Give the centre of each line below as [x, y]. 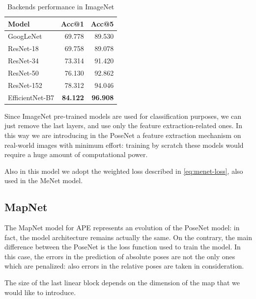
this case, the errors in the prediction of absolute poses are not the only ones [120, 256]
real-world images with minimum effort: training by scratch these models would [124, 145]
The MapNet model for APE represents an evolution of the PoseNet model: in [122, 228]
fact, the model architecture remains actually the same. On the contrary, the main [128, 237]
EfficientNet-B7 [31, 97]
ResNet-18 [23, 48]
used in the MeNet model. [44, 180]
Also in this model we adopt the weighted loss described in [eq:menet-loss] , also [124, 171]
